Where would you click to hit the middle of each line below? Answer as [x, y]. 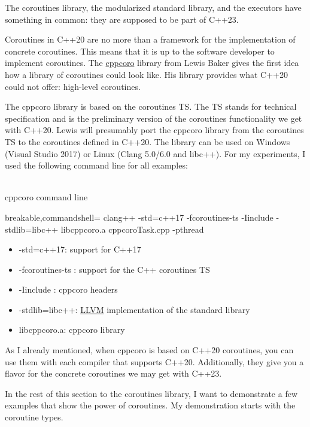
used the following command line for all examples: [96, 165]
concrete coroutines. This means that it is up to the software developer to [140, 51]
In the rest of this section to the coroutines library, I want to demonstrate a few [151, 393]
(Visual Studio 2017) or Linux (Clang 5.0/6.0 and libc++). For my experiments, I [155, 153]
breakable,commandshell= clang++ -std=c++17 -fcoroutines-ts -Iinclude [139, 217]
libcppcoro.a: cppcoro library [72, 330]
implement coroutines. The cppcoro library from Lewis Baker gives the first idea [152, 63]
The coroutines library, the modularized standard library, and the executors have [153, 7]
